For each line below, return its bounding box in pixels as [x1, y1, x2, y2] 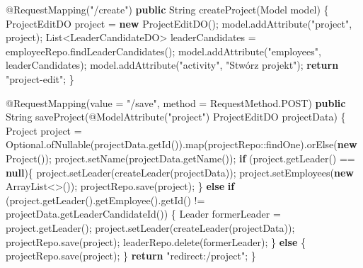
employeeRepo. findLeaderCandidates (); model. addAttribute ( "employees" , [6, 43, 321, 58]
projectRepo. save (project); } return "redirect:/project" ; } [6, 248, 256, 263]
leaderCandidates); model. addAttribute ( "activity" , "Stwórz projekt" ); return [6, 57, 339, 72]
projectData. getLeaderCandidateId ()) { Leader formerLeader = [6, 206, 281, 221]
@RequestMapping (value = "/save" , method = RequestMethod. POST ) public [6, 95, 346, 110]
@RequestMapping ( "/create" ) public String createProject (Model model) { [6, 2, 329, 16]
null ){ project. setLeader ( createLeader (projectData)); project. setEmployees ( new [6, 164, 354, 179]
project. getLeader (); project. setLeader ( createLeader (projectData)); [6, 220, 295, 235]
